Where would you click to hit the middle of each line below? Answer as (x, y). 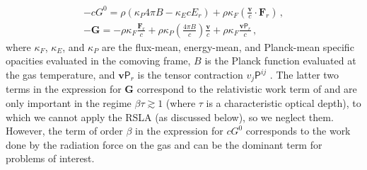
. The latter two (304, 75)
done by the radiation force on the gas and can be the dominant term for (164, 144)
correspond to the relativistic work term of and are (247, 89)
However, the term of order (64, 131)
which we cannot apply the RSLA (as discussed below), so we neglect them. (170, 117)
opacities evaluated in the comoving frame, (98, 61)
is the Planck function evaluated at (280, 61)
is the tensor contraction (190, 75)
